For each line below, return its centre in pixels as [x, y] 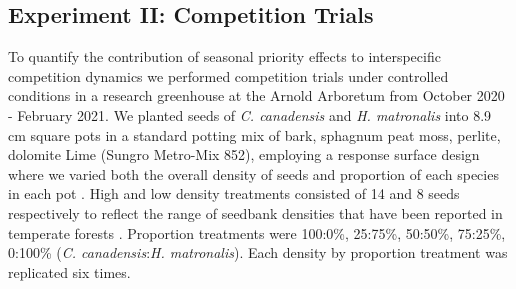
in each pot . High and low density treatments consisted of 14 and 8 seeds [234, 193]
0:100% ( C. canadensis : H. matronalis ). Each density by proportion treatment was [258, 252]
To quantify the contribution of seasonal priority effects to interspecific [224, 56]
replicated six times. [69, 271]
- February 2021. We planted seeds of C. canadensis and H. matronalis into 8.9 [250, 114]
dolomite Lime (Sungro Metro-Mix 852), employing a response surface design [244, 154]
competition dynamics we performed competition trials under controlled [228, 75]
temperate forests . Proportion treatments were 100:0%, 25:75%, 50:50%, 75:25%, [257, 232]
